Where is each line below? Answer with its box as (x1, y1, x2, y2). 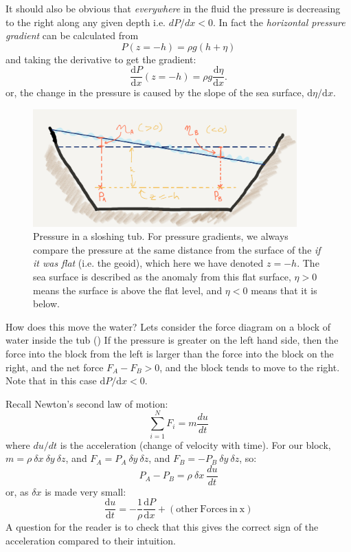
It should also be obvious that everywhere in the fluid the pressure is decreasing (5, 1, 341, 15)
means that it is (251, 283, 317, 297)
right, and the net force (5, 360, 104, 374)
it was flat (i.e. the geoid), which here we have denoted (33, 256, 264, 270)
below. (33, 296, 60, 311)
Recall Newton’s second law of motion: (5, 396, 168, 410)
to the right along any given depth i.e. (5, 14, 166, 29)
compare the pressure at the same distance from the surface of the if (33, 242, 321, 256)
